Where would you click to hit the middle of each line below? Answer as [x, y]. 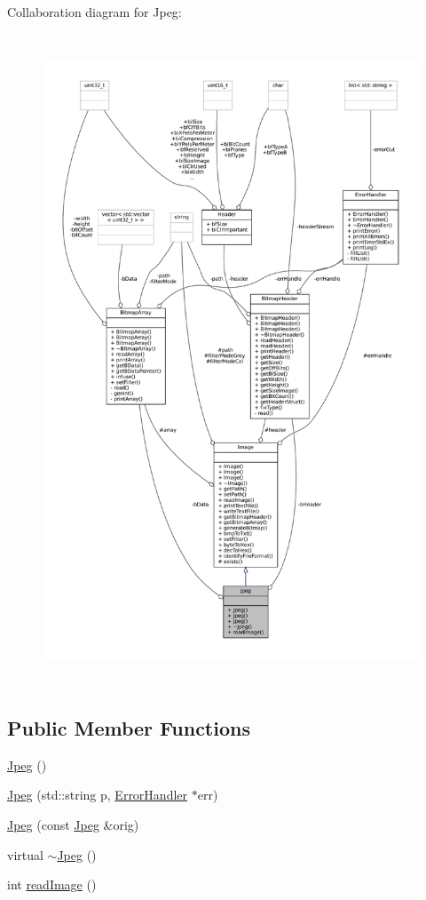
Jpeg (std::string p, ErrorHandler [98, 795]
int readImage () [52, 884]
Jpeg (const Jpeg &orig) [73, 824]
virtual [25, 854]
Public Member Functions [129, 727]
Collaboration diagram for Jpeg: [95, 12]
